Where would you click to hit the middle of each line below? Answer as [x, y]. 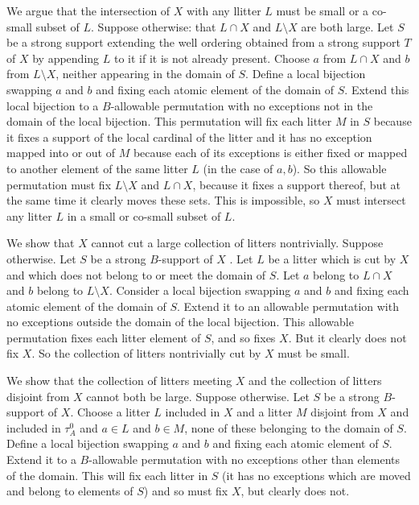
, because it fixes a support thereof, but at [296, 184]
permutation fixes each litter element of [104, 337]
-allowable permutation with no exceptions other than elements [244, 459]
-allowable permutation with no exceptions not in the [242, 105]
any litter [29, 215]
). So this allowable [339, 168]
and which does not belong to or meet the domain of [136, 274]
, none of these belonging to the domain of [289, 427]
